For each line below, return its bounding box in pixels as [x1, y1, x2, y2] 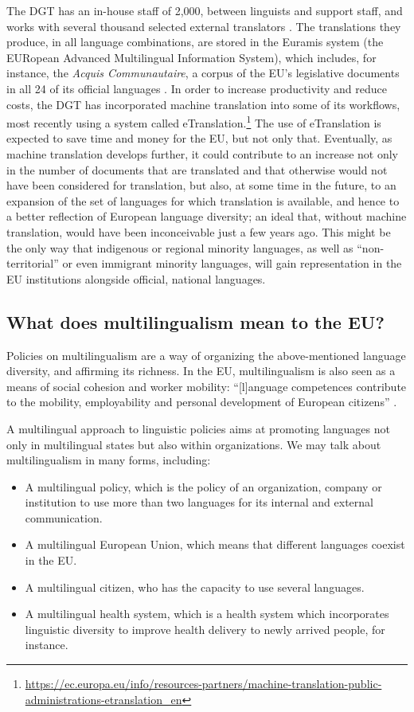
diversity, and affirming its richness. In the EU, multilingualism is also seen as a [6, 362, 396, 379]
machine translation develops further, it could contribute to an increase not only [6, 146, 399, 162]
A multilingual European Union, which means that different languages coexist [25, 536, 405, 553]
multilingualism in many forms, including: [6, 452, 211, 468]
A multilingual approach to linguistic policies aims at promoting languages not [6, 420, 390, 436]
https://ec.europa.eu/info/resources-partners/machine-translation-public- [25, 675, 382, 692]
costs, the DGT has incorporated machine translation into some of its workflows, [6, 96, 400, 112]
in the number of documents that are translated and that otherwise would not [6, 161, 388, 178]
